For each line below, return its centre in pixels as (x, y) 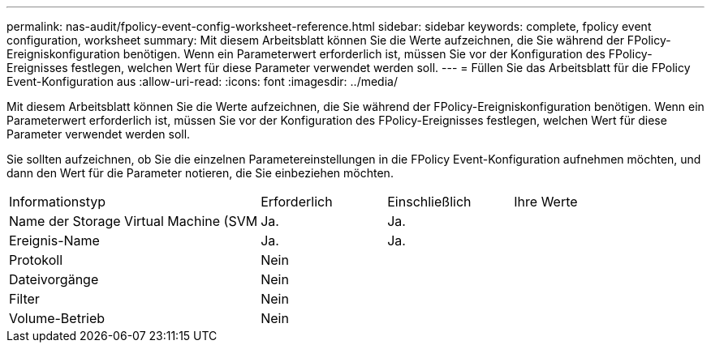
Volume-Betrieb (57, 318)
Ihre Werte (546, 202)
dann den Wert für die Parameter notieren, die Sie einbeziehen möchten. (200, 173)
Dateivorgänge (54, 279)
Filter (24, 299)
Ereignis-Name (54, 240)
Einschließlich (429, 202)
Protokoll (36, 260)
